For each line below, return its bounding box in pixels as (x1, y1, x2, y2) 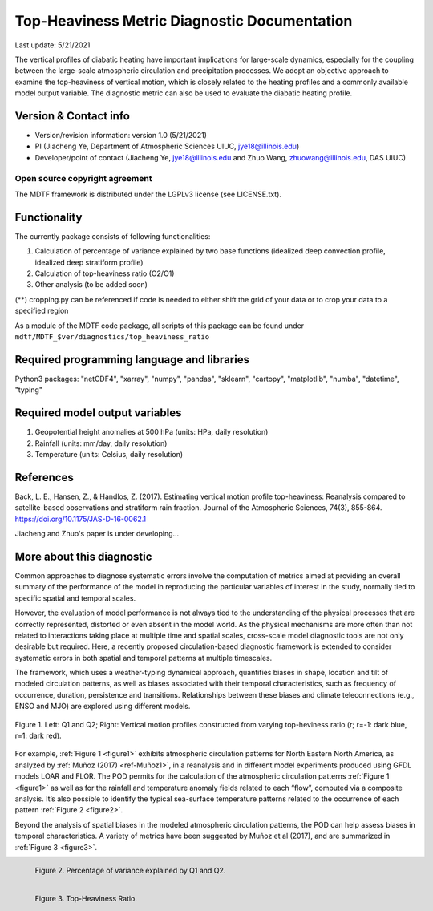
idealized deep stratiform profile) (34, 257, 144, 267)
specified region (14, 306, 69, 316)
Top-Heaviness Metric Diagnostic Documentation (14, 12, 353, 30)
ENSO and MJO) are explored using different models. (14, 702, 191, 711)
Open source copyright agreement (14, 172, 152, 184)
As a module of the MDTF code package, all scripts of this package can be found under (14, 321, 305, 330)
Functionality (14, 210, 83, 224)
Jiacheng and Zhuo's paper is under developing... (14, 529, 180, 539)
